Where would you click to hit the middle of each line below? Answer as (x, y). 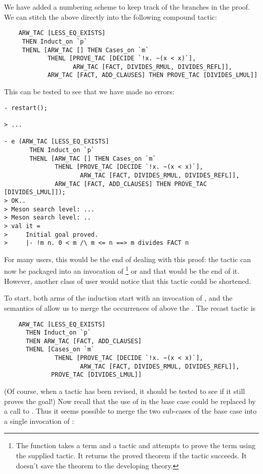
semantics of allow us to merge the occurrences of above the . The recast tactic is (130, 307)
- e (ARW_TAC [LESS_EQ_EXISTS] (57, 142)
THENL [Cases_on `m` (60, 350)
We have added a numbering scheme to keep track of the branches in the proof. (127, 7)
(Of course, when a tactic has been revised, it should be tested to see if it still (125, 391)
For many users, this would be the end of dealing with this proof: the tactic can (127, 259)
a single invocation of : (39, 421)
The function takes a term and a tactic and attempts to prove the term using (136, 445)
